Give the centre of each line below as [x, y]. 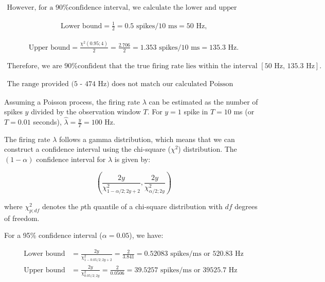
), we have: [146, 235]
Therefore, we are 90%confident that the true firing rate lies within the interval [132, 66]
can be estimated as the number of [203, 101]
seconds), [47, 122]
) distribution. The [207, 149]
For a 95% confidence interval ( [53, 235]
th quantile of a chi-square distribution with [153, 206]
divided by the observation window [86, 112]
